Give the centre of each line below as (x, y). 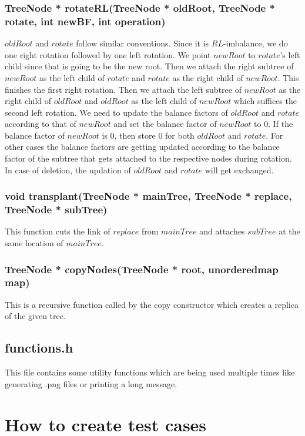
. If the (281, 124)
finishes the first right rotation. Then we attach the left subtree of (123, 89)
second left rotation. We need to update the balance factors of (116, 112)
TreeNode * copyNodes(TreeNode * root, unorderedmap (142, 269)
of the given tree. (35, 316)
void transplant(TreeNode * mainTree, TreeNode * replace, (148, 196)
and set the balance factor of (165, 124)
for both (180, 135)
